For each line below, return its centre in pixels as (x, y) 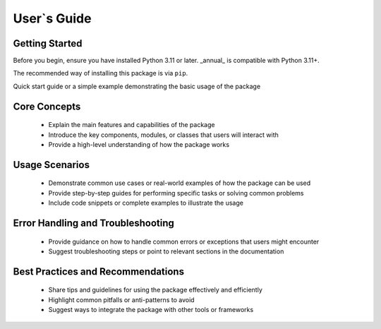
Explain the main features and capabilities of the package (132, 125)
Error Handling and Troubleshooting (93, 223)
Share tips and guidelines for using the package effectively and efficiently (155, 290)
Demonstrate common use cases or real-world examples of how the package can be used (180, 183)
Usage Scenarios (51, 165)
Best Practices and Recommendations (99, 271)
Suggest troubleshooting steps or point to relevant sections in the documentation (166, 251)
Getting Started (48, 43)
